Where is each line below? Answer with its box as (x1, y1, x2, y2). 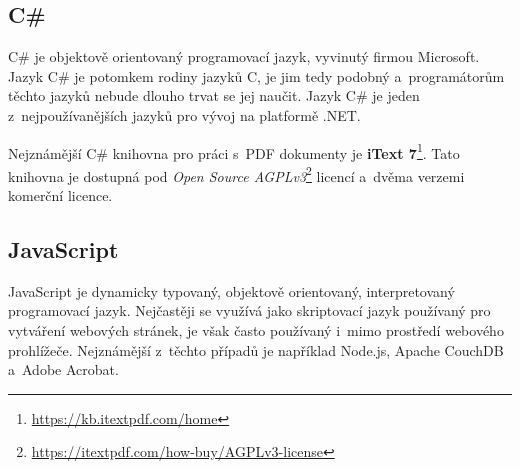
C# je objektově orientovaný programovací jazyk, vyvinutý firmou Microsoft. (8, 46, 480, 67)
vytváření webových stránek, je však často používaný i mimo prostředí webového (8, 320, 504, 341)
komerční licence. (8, 185, 113, 206)
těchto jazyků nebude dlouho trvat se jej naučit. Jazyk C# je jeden (8, 85, 420, 106)
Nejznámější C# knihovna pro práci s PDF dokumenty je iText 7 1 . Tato (8, 139, 460, 163)
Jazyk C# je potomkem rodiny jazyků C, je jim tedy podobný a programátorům (8, 65, 505, 86)
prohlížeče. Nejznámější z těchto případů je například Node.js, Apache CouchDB (8, 339, 504, 360)
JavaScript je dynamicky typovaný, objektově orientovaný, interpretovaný (8, 280, 455, 301)
